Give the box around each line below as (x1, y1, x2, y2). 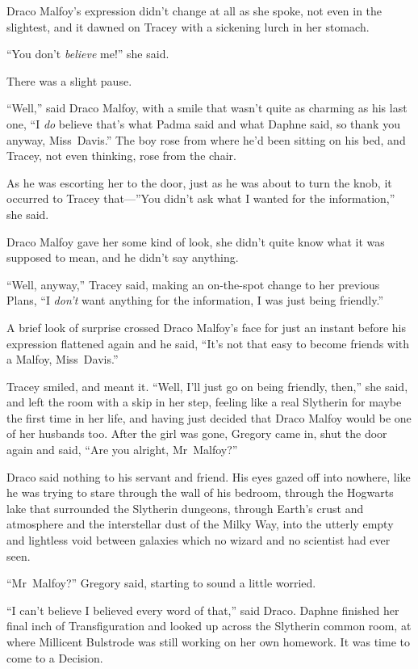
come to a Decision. (6, 649, 103, 666)
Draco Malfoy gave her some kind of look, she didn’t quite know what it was (6, 233, 385, 250)
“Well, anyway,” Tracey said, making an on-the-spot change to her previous (6, 276, 380, 292)
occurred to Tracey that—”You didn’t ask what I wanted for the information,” (6, 190, 395, 207)
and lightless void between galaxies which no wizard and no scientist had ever (6, 532, 391, 549)
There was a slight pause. (6, 72, 132, 89)
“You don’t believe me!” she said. (6, 45, 169, 62)
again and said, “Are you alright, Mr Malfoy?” (6, 441, 238, 458)
